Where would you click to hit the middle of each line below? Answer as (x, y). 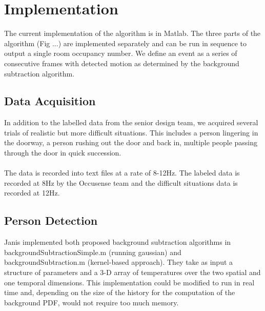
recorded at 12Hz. (32, 193)
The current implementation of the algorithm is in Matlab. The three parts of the (132, 33)
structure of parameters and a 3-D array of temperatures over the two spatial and (132, 272)
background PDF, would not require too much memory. (91, 302)
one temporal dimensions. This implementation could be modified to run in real (129, 282)
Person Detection (51, 220)
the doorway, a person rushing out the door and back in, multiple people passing (131, 142)
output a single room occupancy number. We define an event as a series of (121, 53)
